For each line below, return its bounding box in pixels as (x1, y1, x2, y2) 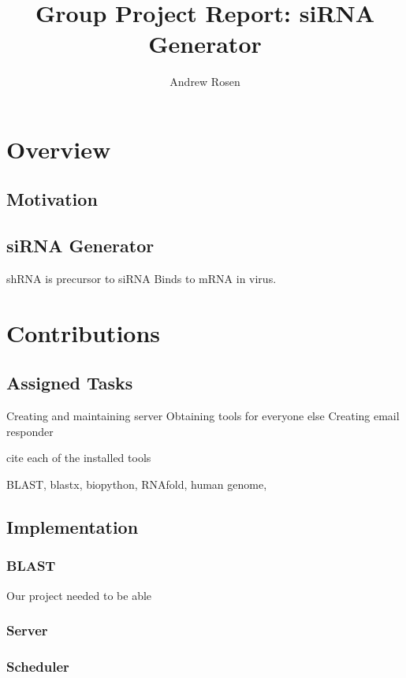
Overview (6, 132, 111, 165)
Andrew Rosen (169, 73, 240, 90)
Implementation (6, 515, 139, 539)
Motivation (6, 187, 98, 211)
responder (6, 423, 54, 439)
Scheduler (6, 656, 69, 676)
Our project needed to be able (6, 587, 152, 603)
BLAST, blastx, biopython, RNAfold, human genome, (6, 476, 267, 493)
